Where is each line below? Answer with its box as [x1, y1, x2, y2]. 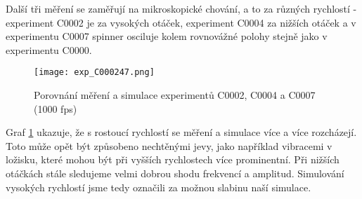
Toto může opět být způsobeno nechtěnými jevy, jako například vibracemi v [6, 138, 332, 153]
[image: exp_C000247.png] [34, 67, 155, 78]
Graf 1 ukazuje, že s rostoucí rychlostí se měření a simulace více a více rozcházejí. [6, 125, 357, 139]
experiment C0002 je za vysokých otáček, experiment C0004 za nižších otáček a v [6, 15, 356, 29]
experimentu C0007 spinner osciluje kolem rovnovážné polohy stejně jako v [6, 29, 328, 43]
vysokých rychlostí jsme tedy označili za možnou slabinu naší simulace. [6, 179, 311, 194]
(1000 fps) [34, 101, 77, 116]
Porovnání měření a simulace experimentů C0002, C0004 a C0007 [34, 88, 316, 102]
